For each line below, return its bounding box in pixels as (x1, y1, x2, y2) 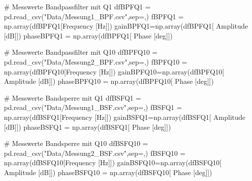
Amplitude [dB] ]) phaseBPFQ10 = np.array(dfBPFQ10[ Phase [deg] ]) (4, 76, 214, 86)
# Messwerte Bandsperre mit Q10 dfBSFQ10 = (4, 138, 148, 148)
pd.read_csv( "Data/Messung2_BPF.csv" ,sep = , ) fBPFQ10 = (4, 56, 188, 67)
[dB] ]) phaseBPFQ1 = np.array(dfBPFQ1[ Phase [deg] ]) (4, 30, 173, 40)
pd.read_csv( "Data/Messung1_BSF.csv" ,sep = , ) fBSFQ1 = (4, 102, 182, 112)
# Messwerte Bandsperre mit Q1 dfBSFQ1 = (4, 92, 141, 103)
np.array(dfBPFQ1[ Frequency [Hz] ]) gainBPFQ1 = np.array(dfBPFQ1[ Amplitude (4, 21, 248, 31)
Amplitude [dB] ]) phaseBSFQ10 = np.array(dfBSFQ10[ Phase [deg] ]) (4, 167, 212, 177)
